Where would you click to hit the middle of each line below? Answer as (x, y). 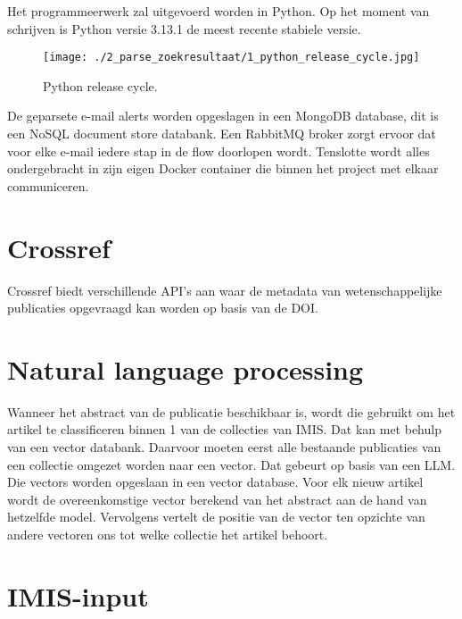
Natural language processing (186, 368)
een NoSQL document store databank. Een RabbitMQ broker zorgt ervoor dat (222, 134)
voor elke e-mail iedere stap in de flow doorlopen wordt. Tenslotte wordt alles (219, 151)
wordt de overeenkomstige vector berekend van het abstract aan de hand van (217, 499)
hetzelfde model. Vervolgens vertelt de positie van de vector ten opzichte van (216, 517)
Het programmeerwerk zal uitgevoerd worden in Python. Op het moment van (219, 11)
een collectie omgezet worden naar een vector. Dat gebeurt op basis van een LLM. (231, 464)
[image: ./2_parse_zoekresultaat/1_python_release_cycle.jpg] (231, 58)
